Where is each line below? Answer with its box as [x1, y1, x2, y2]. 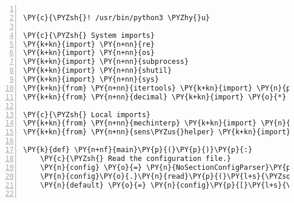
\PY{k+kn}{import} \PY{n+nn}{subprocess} [23, 57, 189, 66]
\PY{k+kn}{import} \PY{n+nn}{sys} [23, 75, 159, 83]
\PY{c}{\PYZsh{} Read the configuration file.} [40, 154, 231, 163]
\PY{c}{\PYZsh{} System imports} [23, 31, 155, 40]
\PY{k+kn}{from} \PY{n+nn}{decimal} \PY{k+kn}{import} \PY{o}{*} [23, 92, 286, 101]
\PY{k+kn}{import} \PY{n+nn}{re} [23, 40, 155, 49]
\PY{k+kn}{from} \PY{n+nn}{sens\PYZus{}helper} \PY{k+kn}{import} [23, 128, 291, 137]
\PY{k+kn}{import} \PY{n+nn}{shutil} [23, 66, 172, 75]
